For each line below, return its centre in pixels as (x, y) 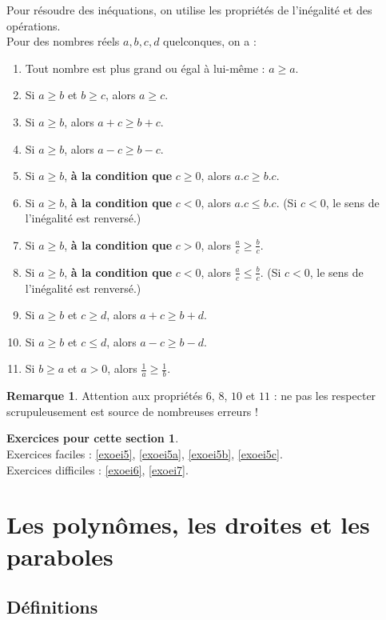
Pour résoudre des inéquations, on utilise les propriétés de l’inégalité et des (189, 10)
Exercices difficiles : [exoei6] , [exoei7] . (97, 469)
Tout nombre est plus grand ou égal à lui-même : (145, 68)
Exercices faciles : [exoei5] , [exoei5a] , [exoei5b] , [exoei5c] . (145, 453)
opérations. (34, 25)
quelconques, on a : (210, 41)
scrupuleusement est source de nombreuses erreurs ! (132, 411)
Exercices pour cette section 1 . (93, 438)
